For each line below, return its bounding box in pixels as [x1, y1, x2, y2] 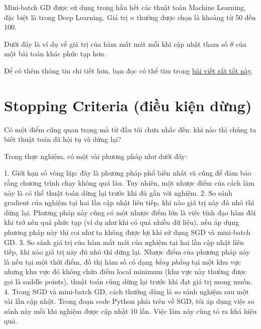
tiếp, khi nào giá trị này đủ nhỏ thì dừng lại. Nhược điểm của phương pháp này [4, 246, 250, 257]
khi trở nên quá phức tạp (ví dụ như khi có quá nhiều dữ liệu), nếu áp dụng [4, 217, 239, 227]
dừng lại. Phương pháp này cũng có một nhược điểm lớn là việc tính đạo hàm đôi [4, 207, 256, 217]
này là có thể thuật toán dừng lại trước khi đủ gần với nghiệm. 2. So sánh [4, 187, 232, 198]
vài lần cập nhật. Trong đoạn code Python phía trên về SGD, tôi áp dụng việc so [4, 296, 254, 306]
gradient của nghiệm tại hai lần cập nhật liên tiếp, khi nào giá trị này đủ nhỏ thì [4, 197, 254, 208]
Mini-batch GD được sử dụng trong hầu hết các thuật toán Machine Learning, [4, 2, 246, 12]
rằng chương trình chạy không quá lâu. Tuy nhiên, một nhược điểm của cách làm [4, 178, 254, 188]
